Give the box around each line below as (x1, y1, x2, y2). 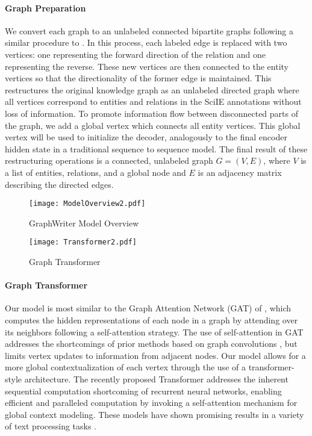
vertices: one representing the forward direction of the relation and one (5, 48, 266, 60)
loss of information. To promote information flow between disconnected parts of (5, 107, 298, 119)
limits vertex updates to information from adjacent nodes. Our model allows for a (5, 349, 306, 361)
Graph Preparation (5, 1, 86, 14)
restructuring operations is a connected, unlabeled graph (5, 154, 213, 167)
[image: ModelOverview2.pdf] (29, 199, 146, 208)
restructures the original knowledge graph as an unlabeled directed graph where (5, 83, 299, 96)
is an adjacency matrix (198, 166, 282, 178)
